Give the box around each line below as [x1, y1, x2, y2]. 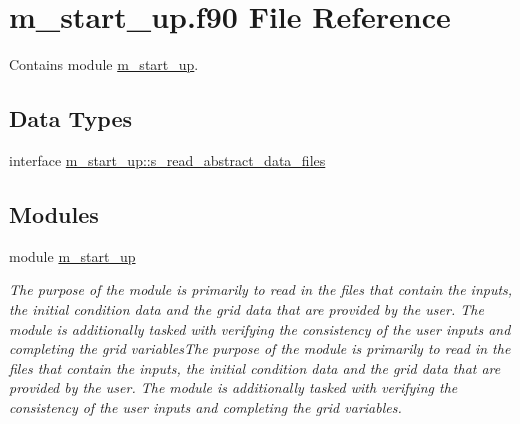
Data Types [9, 103, 132, 134]
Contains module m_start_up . [9, 54, 199, 75]
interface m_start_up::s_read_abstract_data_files [9, 149, 326, 170]
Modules [9, 198, 99, 229]
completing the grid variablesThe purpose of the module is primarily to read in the [9, 338, 511, 359]
